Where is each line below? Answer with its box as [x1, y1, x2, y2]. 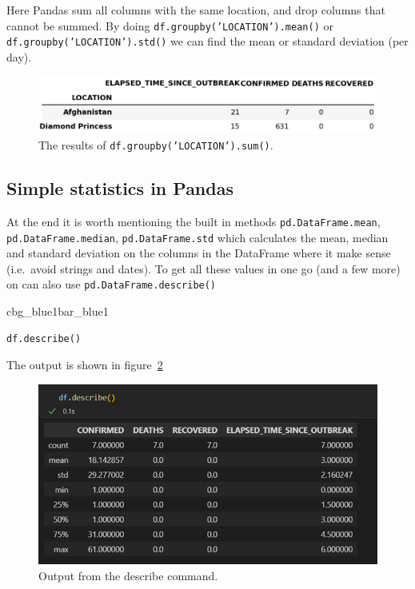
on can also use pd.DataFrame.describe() [6, 276, 217, 293]
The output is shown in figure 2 [6, 356, 163, 373]
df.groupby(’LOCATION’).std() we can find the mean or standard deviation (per [6, 33, 409, 50]
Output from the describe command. [38, 567, 218, 584]
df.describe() [6, 332, 82, 344]
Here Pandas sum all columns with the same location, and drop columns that [6, 2, 385, 18]
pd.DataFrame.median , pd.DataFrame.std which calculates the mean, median [6, 229, 389, 245]
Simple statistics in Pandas [6, 176, 233, 201]
